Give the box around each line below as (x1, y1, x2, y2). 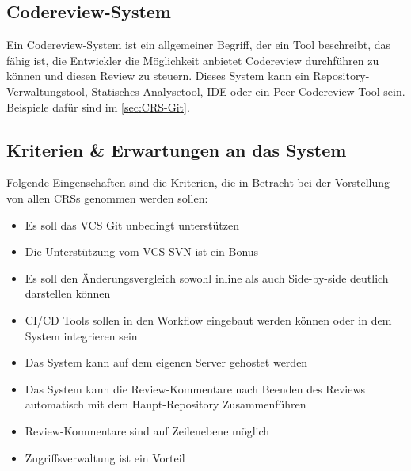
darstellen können (25, 285, 111, 302)
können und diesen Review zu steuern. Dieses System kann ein (6, 67, 310, 84)
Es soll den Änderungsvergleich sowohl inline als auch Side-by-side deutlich (25, 269, 389, 286)
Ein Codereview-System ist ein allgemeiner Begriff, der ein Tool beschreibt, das (6, 36, 391, 53)
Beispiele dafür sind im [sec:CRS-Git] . (6, 98, 190, 115)
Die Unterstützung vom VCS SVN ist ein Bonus (25, 243, 259, 260)
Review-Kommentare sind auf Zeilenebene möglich (25, 422, 270, 439)
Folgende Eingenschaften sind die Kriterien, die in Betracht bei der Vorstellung (6, 174, 390, 191)
